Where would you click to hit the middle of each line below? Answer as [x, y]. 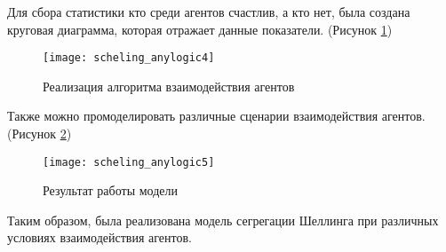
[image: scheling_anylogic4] [129, 58]
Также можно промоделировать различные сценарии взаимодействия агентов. [216, 116]
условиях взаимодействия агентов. [100, 237]
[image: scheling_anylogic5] [129, 162]
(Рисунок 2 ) [40, 134]
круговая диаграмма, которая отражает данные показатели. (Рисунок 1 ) [200, 29]
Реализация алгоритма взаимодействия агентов [169, 86]
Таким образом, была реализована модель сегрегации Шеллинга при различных [223, 220]
